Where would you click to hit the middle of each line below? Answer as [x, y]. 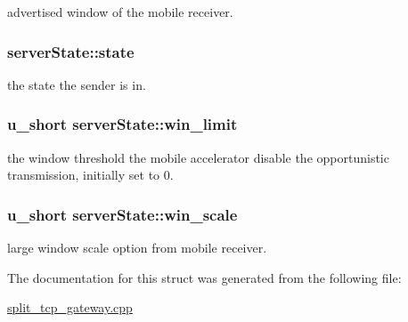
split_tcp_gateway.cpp [70, 307]
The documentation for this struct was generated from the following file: [204, 277]
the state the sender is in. [77, 84]
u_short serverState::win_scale [122, 214]
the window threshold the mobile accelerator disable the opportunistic [198, 157]
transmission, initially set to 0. [90, 175]
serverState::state [71, 51]
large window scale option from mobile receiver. [137, 248]
